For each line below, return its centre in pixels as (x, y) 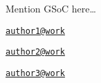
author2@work (35, 52)
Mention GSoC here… (51, 8)
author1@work (35, 31)
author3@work (35, 73)
